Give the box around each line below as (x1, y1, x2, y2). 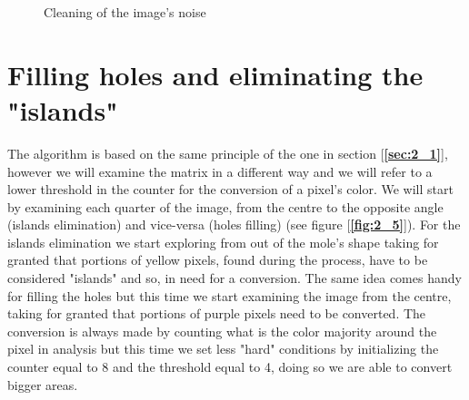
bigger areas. (7, 375, 78, 394)
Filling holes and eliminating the (7, 55, 424, 93)
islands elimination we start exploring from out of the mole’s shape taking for (7, 232, 439, 251)
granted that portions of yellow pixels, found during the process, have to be (7, 250, 428, 269)
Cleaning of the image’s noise (44, 3, 206, 21)
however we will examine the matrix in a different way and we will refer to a (7, 161, 433, 180)
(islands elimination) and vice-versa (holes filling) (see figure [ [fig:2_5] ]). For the (7, 215, 461, 234)
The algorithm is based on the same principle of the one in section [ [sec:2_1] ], (7, 143, 448, 162)
